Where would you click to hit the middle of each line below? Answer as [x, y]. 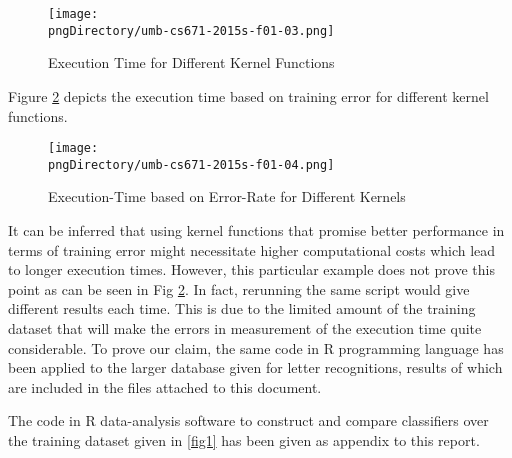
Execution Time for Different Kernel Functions [191, 62]
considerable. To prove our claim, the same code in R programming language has [256, 347]
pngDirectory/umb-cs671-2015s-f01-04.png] [191, 164]
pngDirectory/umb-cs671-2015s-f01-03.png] [191, 30]
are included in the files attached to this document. [165, 386]
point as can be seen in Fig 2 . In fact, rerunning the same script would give [239, 288]
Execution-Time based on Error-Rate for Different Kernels [227, 196]
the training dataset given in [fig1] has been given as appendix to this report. [244, 439]
